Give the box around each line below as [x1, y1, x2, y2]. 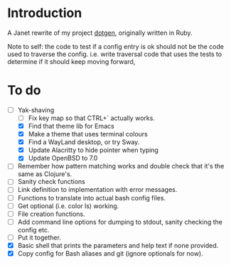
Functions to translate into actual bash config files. [17, 193, 166, 202]
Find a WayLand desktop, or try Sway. [28, 138, 140, 146]
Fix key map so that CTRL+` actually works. [28, 114, 155, 122]
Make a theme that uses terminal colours [28, 130, 148, 139]
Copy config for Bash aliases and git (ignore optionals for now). [17, 249, 204, 257]
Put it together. [17, 233, 62, 242]
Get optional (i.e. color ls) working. [17, 201, 119, 210]
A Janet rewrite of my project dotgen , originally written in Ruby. [7, 28, 193, 37]
